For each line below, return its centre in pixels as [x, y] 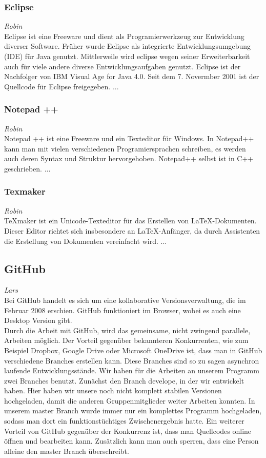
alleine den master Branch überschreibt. [67, 451]
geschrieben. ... [27, 168]
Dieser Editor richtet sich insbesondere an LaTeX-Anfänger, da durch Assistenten [132, 230]
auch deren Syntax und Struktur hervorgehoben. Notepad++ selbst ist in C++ [129, 158]
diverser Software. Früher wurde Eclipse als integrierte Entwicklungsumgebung [128, 46]
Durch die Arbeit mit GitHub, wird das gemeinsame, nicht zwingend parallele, [127, 330]
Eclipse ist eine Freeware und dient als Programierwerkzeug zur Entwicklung [124, 36]
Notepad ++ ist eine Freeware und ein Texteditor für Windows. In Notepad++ [129, 138]
